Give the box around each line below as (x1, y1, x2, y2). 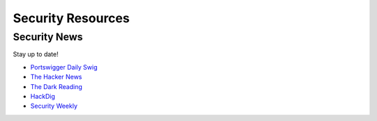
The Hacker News (30, 73, 82, 81)
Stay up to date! (13, 50, 59, 58)
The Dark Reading (30, 82, 83, 90)
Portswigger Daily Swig (30, 63, 98, 71)
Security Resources (13, 10, 130, 26)
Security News (13, 31, 83, 43)
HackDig (30, 92, 56, 100)
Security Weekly (30, 102, 78, 111)
